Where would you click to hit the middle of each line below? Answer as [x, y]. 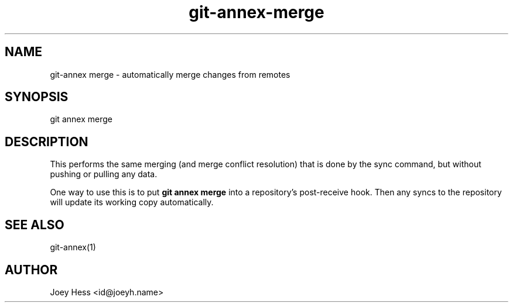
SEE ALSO [35, 225]
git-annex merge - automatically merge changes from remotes [170, 74]
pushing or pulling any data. [104, 174]
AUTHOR [31, 270]
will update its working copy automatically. [132, 202]
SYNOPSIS [37, 97]
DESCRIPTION [47, 142]
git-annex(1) [73, 247]
